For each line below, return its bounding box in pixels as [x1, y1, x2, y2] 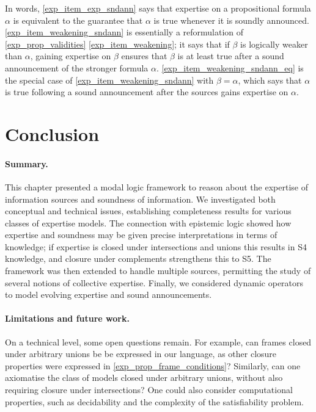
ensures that [121, 49, 167, 62]
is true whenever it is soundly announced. [153, 13, 309, 26]
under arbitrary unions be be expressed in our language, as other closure [5, 347, 277, 360]
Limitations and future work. [5, 312, 130, 325]
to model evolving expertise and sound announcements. [5, 288, 212, 301]
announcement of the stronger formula [5, 61, 149, 74]
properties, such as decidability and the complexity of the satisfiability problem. [5, 395, 304, 408]
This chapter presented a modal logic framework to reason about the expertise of [5, 180, 308, 193]
